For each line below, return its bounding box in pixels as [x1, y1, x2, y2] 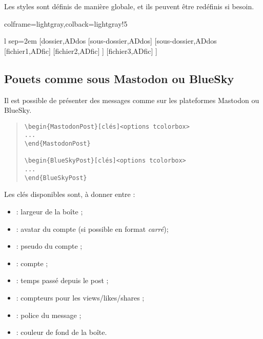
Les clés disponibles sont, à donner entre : [4, 189, 135, 200]
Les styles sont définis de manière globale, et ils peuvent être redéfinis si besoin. [4, 1, 254, 11]
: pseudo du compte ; [16, 241, 83, 251]
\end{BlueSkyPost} [24, 174, 87, 182]
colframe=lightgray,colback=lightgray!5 [4, 18, 128, 29]
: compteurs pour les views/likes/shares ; [16, 292, 145, 303]
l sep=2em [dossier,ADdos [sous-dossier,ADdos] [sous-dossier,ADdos [4, 35, 217, 46]
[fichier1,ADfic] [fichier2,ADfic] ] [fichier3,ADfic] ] [4, 45, 158, 56]
